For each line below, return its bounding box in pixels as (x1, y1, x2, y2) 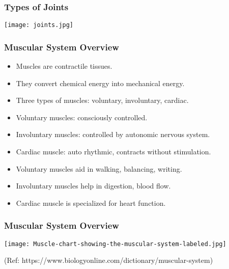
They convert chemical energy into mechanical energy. (16, 77, 185, 88)
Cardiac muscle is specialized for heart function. (16, 197, 166, 208)
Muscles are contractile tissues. (16, 61, 112, 71)
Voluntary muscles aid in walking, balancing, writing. (16, 163, 182, 174)
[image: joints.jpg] (4, 21, 74, 29)
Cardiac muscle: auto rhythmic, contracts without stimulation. (16, 146, 211, 157)
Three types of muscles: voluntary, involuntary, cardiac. (16, 95, 189, 105)
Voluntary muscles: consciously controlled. (16, 112, 148, 122)
